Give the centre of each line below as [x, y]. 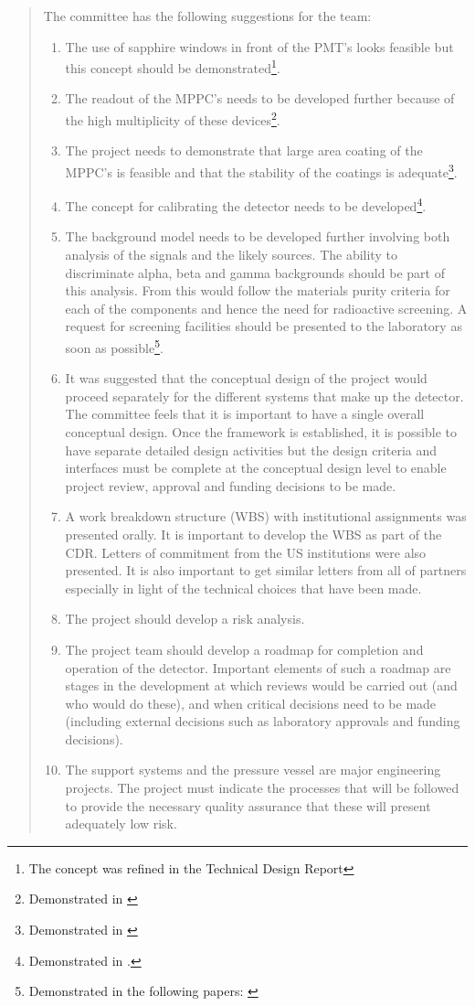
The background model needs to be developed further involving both [258, 236]
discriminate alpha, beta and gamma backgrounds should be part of [255, 272]
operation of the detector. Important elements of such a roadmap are [258, 667]
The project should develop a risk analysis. [185, 619]
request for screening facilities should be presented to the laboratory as [264, 326]
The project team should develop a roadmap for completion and [244, 649]
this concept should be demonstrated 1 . [173, 66]
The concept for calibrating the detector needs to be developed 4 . [246, 204]
